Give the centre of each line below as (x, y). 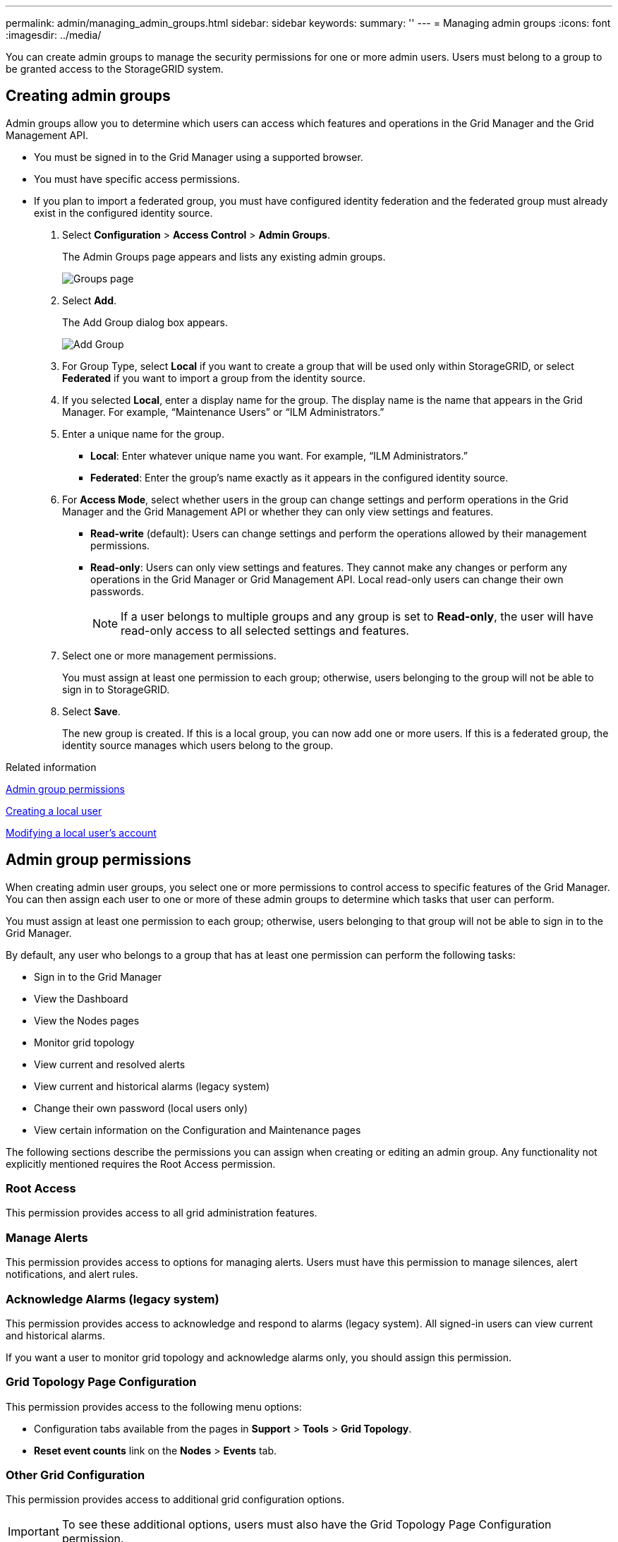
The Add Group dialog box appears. (145, 322)
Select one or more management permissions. (169, 655)
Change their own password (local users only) (141, 1108)
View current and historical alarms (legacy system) (152, 1086)
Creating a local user (54, 811)
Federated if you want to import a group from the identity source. (214, 378)
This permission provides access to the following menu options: (154, 1406)
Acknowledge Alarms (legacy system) (113, 1299)
